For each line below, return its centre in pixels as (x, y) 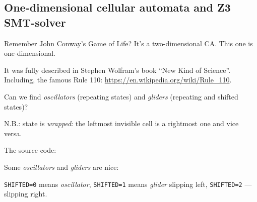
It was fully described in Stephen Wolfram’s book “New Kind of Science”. (117, 70)
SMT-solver (35, 22)
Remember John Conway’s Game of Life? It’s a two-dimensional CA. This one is (128, 43)
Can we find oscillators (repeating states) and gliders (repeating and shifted (121, 96)
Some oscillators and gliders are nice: (61, 167)
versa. (13, 133)
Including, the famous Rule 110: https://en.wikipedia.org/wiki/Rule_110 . (118, 80)
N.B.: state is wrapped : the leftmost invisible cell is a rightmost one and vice (121, 123)
